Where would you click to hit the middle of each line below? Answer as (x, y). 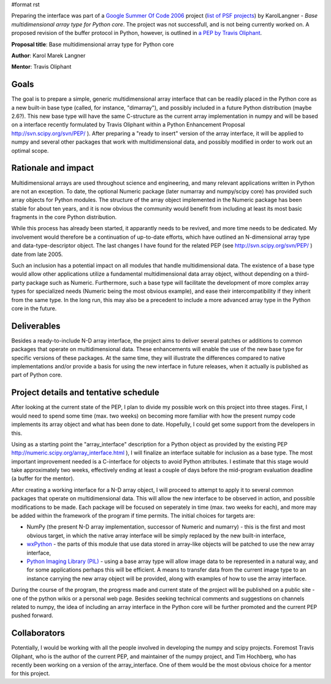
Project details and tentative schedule (85, 393)
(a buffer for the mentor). (43, 478)
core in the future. (34, 308)
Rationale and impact (53, 168)
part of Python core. (37, 375)
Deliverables (36, 326)
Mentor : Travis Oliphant (41, 67)
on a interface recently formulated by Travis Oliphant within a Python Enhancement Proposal (128, 125)
